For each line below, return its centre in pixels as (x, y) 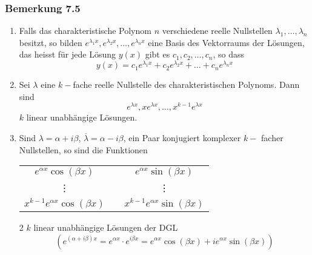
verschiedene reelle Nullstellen (217, 31)
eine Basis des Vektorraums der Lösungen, (226, 42)
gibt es (158, 54)
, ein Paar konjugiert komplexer (182, 137)
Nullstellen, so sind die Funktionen (83, 149)
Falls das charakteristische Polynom (85, 31)
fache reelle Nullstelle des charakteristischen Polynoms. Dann (186, 84)
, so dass (229, 54)
